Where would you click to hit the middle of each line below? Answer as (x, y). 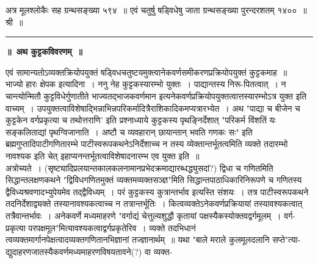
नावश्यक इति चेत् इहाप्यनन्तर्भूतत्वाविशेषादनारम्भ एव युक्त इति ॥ (103, 155)
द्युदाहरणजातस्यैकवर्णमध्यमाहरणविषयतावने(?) (74, 251)
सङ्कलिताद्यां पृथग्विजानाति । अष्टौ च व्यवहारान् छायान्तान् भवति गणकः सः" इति (129, 131)
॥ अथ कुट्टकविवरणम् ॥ (44, 52)
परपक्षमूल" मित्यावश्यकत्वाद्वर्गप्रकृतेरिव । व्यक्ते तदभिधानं (112, 227)
